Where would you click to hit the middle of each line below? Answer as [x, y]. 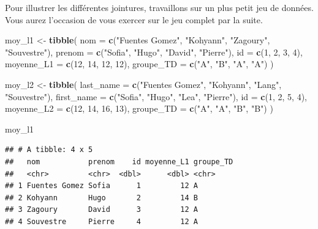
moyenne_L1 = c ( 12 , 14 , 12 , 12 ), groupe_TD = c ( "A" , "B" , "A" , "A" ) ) [139, 64]
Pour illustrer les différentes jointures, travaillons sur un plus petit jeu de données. [159, 7]
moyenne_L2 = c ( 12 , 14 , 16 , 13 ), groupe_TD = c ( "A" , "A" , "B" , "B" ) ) [139, 108]
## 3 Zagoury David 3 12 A [101, 210]
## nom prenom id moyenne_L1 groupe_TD [119, 162]
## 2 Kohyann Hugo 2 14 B [101, 198]
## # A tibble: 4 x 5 [49, 150]
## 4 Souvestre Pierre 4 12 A [101, 221]
